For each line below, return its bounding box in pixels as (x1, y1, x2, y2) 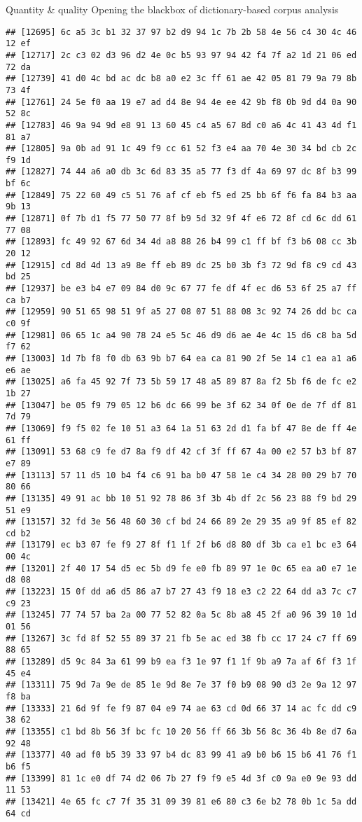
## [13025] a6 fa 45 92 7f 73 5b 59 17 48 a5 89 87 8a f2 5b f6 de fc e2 (6, 377, 357, 387)
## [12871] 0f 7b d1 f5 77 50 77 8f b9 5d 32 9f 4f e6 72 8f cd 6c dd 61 (6, 214, 357, 224)
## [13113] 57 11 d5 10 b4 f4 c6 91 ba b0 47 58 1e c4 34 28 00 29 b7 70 (6, 470, 357, 480)
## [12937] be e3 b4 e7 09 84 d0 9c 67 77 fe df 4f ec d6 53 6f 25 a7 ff (6, 284, 357, 294)
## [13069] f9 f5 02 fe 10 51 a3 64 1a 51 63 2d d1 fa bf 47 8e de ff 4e (6, 423, 357, 433)
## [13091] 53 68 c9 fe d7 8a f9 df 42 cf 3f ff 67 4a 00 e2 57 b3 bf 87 (6, 447, 357, 457)
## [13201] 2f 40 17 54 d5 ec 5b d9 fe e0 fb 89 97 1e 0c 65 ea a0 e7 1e (6, 563, 357, 573)
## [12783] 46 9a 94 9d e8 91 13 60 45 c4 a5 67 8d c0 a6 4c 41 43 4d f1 (6, 120, 357, 130)
